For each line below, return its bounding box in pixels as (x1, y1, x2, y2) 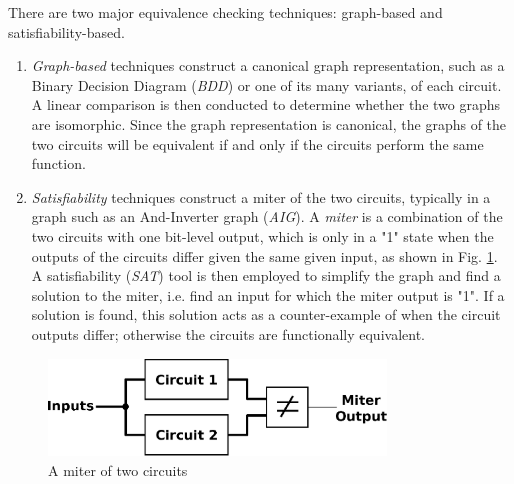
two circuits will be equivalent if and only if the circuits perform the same (31, 133, 484, 154)
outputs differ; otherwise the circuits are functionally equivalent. (31, 323, 425, 344)
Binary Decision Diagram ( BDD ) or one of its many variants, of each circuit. (31, 74, 502, 95)
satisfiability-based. (8, 21, 125, 42)
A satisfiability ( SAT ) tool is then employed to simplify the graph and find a (31, 265, 501, 286)
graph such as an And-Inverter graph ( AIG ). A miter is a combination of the (31, 206, 503, 227)
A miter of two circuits (48, 459, 188, 480)
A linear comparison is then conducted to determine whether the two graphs (31, 94, 501, 115)
